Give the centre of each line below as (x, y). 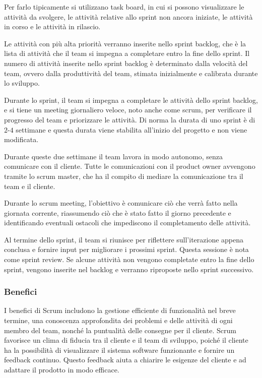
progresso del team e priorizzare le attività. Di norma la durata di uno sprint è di (130, 119)
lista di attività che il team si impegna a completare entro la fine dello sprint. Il (127, 53)
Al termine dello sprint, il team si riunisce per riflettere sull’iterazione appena (124, 239)
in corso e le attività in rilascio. (52, 26)
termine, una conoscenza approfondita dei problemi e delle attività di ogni (118, 320)
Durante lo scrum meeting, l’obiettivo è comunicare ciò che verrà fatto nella (121, 203)
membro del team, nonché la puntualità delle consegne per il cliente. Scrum (120, 330)
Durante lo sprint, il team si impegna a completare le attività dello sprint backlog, (131, 100)
